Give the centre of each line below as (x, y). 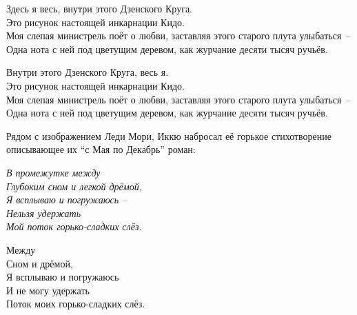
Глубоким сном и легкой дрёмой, (74, 186)
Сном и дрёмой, (40, 263)
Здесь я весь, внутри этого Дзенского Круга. (99, 8)
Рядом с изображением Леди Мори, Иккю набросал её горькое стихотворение (169, 135)
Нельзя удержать (44, 213)
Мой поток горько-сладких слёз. (74, 226)
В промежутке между (53, 172)
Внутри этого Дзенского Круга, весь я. (88, 72)
